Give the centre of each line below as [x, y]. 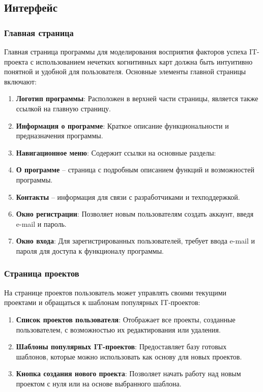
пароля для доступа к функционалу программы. [90, 250]
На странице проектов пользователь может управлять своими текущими [115, 292]
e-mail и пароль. [41, 223]
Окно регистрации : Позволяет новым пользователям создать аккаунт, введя [135, 214]
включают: [20, 81]
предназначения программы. [60, 135]
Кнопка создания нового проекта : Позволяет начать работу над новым [128, 373]
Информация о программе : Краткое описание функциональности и [122, 125]
